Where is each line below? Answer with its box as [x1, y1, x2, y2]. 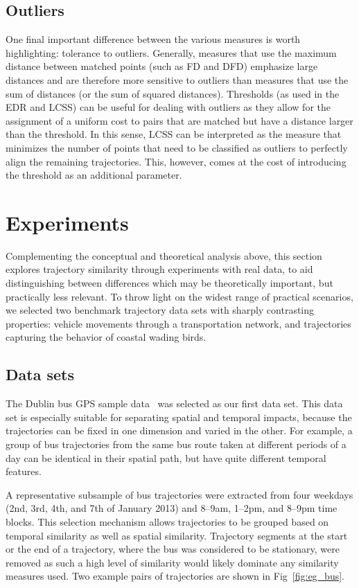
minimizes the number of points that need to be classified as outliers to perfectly [6, 140, 348, 154]
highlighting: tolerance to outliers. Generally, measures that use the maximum [6, 45, 337, 60]
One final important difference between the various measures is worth [6, 32, 301, 46]
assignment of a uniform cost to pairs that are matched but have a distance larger [6, 113, 353, 127]
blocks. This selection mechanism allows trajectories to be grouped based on [6, 514, 329, 528]
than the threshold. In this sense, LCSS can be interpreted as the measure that [6, 127, 342, 141]
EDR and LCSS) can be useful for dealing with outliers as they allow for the [6, 100, 331, 114]
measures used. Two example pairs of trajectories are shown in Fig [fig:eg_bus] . [6, 569, 344, 583]
